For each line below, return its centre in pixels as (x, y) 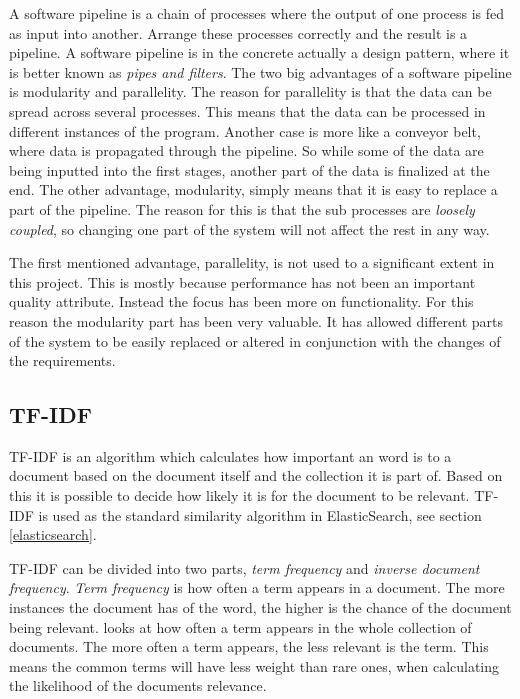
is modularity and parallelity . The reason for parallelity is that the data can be (250, 91)
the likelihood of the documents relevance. (138, 685)
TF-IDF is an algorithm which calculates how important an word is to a (230, 455)
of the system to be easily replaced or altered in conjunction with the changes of (255, 340)
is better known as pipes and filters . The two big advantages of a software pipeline (260, 71)
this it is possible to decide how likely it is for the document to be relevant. (239, 495)
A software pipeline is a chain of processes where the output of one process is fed (256, 13)
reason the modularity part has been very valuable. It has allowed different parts (256, 320)
